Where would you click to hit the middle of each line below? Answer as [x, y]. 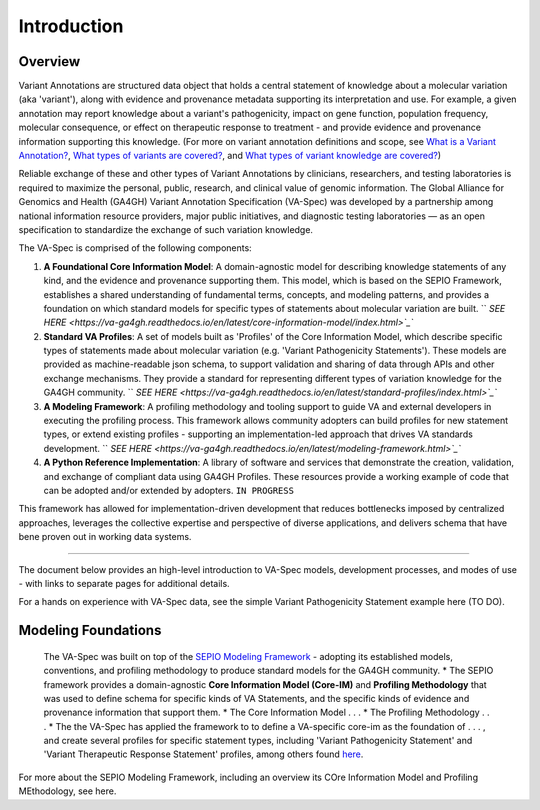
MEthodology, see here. [67, 791]
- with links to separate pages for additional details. [124, 583]
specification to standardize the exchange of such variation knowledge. [166, 229]
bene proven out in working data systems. [105, 537]
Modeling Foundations [90, 630]
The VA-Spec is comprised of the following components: [135, 248]
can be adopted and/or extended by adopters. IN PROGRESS [169, 490]
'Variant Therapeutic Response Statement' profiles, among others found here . [203, 754]
